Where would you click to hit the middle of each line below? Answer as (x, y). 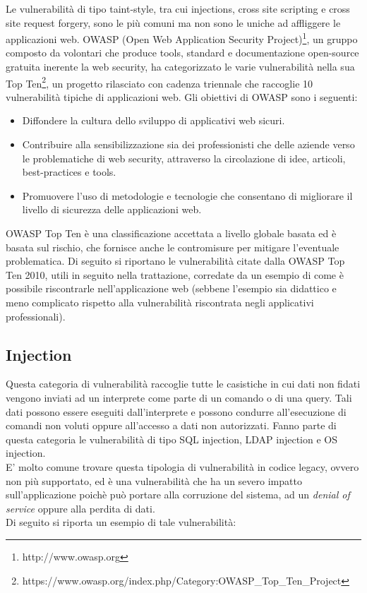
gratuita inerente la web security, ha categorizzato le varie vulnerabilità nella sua (180, 67)
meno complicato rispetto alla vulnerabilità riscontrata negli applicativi (160, 302)
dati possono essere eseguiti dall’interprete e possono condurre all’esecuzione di (176, 411)
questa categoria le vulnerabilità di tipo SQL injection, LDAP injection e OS (172, 439)
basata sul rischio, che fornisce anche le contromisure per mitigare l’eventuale (173, 247)
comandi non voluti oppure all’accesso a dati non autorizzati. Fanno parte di (171, 425)
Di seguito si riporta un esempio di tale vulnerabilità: (121, 522)
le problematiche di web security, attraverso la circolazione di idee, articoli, (184, 158)
